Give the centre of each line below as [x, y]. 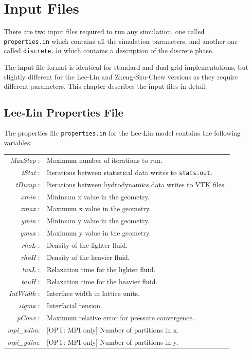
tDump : [28, 184]
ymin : [30, 221]
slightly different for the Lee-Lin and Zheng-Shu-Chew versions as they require [121, 76]
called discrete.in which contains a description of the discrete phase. [109, 50]
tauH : [30, 281]
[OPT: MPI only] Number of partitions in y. [112, 342]
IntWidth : [24, 293]
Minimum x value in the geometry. [98, 196]
